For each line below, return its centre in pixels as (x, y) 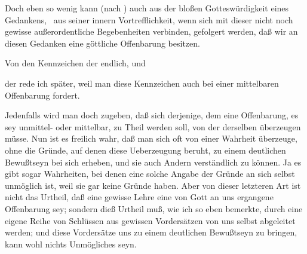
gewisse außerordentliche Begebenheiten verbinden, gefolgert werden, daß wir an (151, 31)
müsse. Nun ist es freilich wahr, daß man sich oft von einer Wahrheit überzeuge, (151, 138)
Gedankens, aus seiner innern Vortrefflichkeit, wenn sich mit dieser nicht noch (149, 19)
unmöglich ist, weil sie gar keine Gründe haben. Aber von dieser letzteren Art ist (153, 185)
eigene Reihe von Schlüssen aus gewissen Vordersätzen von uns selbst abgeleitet (150, 220)
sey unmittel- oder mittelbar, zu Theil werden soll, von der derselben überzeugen (153, 126)
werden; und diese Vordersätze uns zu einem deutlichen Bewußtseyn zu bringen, (151, 232)
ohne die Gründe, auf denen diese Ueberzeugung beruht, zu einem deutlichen (145, 150)
